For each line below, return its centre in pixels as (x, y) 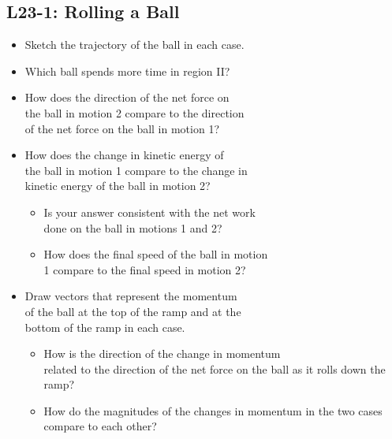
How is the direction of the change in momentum (162, 353)
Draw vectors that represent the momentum (131, 296)
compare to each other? (100, 426)
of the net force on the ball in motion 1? (122, 128)
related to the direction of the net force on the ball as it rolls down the (215, 368)
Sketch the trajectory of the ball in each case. (134, 45)
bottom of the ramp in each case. (105, 327)
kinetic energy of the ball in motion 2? (118, 186)
